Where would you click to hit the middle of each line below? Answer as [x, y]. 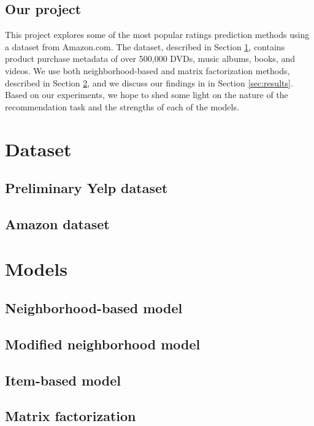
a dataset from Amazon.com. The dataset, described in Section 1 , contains [145, 46]
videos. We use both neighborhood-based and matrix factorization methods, [147, 70]
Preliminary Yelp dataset [86, 188]
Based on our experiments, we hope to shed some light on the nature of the [147, 95]
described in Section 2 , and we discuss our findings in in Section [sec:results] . [149, 82]
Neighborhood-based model [94, 308]
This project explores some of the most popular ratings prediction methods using [157, 35]
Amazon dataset [57, 223]
